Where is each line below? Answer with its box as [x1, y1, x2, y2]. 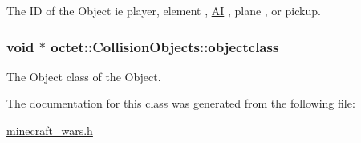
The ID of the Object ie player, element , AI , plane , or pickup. [6, 2, 321, 18]
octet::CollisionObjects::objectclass [51, 36, 279, 56]
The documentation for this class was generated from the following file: [6, 95, 355, 112]
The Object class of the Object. [6, 67, 161, 84]
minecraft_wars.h [6, 122, 93, 138]
